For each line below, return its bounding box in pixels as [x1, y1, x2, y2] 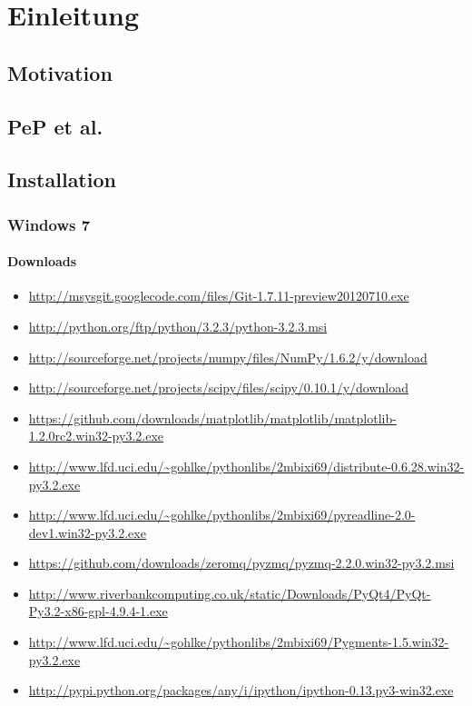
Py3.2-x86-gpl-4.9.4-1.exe [28, 602, 168, 621]
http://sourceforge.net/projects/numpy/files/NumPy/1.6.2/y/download [28, 347, 428, 366]
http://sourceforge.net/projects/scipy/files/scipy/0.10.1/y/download [28, 378, 409, 397]
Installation [7, 165, 116, 194]
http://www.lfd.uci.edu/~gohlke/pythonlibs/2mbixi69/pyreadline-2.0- [28, 505, 416, 524]
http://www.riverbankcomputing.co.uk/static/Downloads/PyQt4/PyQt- [28, 583, 431, 602]
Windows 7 [7, 213, 91, 235]
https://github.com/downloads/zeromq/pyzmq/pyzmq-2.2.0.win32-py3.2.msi [28, 553, 455, 572]
